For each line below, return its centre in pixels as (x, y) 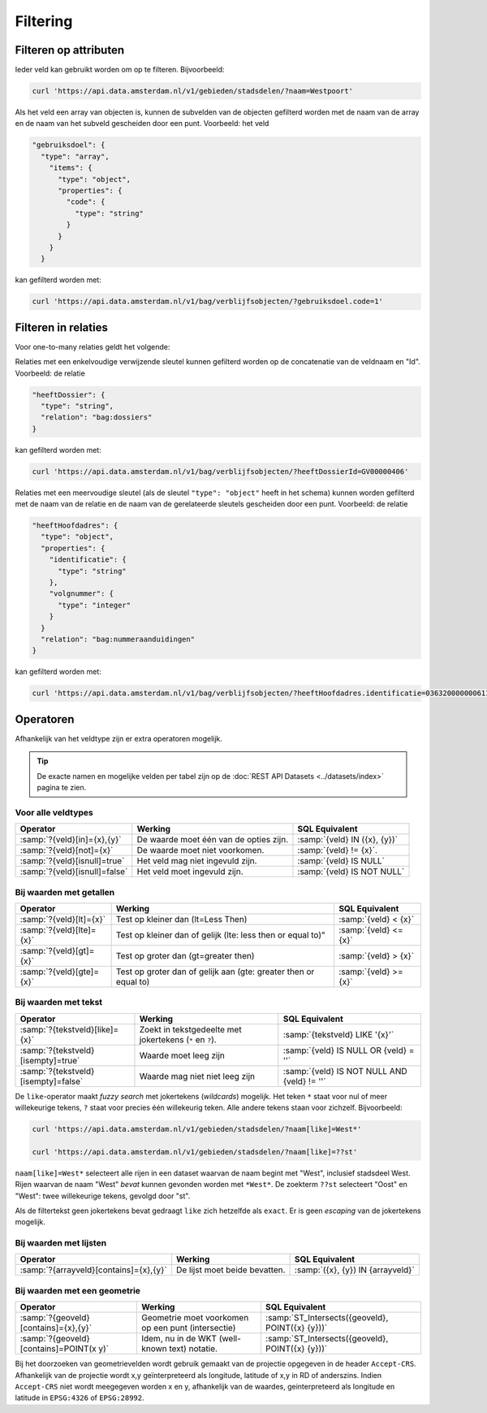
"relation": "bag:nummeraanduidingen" (118, 639)
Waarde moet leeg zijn (182, 1055)
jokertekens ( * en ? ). (178, 1039)
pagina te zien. (62, 787)
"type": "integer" (95, 605)
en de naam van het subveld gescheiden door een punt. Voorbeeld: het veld (142, 124)
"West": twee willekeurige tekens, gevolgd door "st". (103, 1196)
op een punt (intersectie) (188, 1328)
